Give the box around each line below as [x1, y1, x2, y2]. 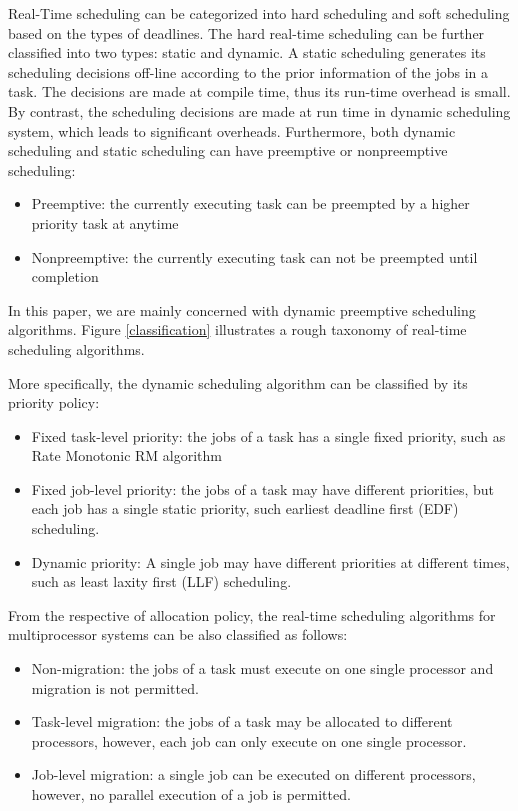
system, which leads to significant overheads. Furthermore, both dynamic [8, 120, 456, 141]
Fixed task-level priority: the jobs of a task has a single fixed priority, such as [31, 425, 506, 446]
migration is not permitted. [31, 677, 199, 698]
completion [31, 266, 99, 287]
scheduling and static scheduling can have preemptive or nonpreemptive [8, 140, 448, 161]
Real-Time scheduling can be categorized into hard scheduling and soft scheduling [8, 3, 510, 23]
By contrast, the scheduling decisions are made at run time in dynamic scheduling [8, 100, 511, 121]
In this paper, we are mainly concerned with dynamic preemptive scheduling [8, 299, 476, 320]
